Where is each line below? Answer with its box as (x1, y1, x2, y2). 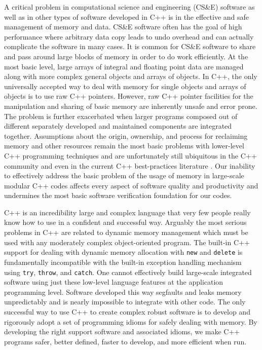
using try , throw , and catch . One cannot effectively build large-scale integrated (4, 266, 252, 277)
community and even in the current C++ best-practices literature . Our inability (4, 160, 255, 171)
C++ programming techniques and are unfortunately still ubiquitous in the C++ (4, 150, 257, 161)
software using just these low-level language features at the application (4, 277, 223, 287)
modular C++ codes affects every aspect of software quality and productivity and (4, 180, 258, 190)
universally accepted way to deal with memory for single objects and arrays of (4, 81, 246, 91)
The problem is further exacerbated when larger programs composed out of (4, 110, 238, 121)
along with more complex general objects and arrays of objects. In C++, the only (4, 71, 257, 82)
